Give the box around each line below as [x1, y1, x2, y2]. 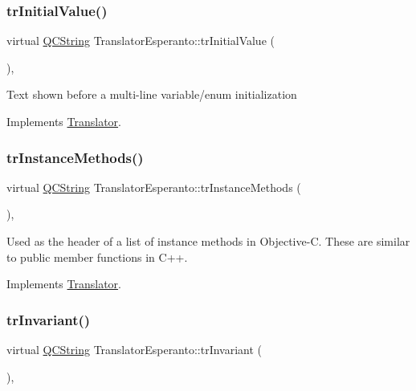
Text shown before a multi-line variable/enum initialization [6, 86, 297, 103]
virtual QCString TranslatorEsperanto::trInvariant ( [6, 341, 263, 357]
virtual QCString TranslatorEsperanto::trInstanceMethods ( [6, 178, 301, 195]
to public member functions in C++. [6, 248, 188, 265]
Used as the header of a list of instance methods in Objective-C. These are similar [6, 233, 410, 249]
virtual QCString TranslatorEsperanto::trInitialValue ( [6, 32, 275, 49]
